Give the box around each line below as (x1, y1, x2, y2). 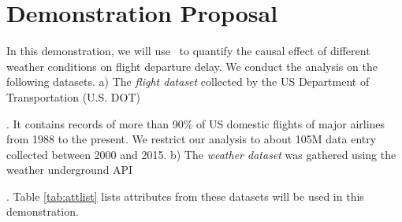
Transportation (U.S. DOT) (6, 88, 140, 105)
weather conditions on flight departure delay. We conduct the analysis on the (6, 57, 378, 74)
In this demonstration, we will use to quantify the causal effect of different (6, 43, 370, 59)
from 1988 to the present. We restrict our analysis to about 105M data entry (6, 131, 377, 147)
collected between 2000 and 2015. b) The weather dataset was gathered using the (6, 146, 396, 162)
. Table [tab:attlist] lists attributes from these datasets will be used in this (6, 187, 364, 204)
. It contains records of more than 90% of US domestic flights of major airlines (6, 115, 385, 131)
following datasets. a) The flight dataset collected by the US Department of (6, 73, 370, 90)
